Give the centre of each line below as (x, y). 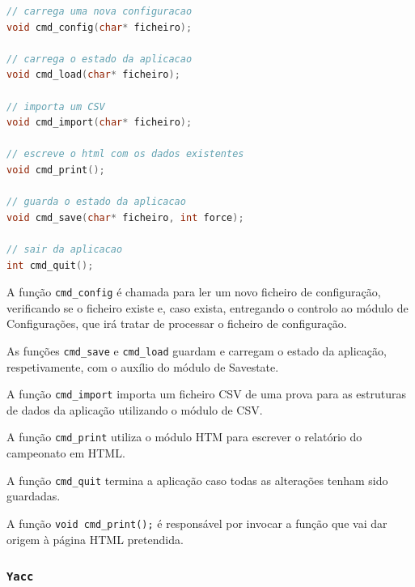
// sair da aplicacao (65, 249)
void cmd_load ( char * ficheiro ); (93, 75)
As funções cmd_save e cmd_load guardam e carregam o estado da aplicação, (197, 350)
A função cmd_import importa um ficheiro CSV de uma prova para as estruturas (207, 394)
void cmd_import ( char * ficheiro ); (100, 123)
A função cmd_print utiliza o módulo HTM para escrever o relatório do (184, 437)
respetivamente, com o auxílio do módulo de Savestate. (143, 366)
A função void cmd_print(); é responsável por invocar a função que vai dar (197, 523)
